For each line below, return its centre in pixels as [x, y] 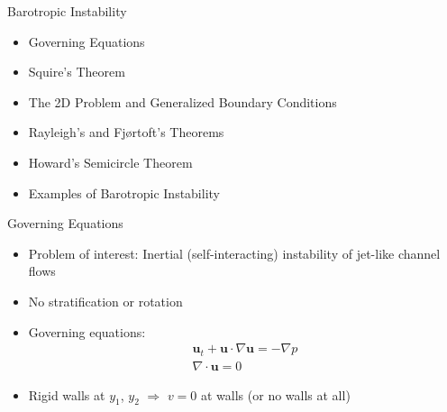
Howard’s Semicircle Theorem [110, 162]
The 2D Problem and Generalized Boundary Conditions [182, 101]
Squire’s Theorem [77, 72]
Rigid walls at [67, 394]
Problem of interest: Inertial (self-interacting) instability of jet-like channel [234, 253]
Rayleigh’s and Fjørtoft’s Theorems [126, 132]
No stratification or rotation [105, 301]
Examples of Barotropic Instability [124, 192]
